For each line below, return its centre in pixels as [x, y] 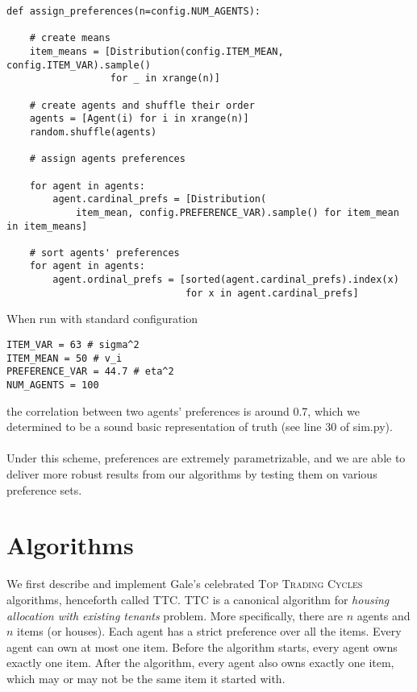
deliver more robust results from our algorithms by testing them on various [192, 474]
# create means [70, 38]
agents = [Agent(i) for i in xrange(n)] [139, 119]
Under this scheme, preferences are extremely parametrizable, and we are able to [206, 458]
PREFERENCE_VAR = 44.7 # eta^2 [90, 372]
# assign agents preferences [107, 159]
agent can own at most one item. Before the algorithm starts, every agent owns [202, 646]
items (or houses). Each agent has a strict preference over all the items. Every [209, 631]
